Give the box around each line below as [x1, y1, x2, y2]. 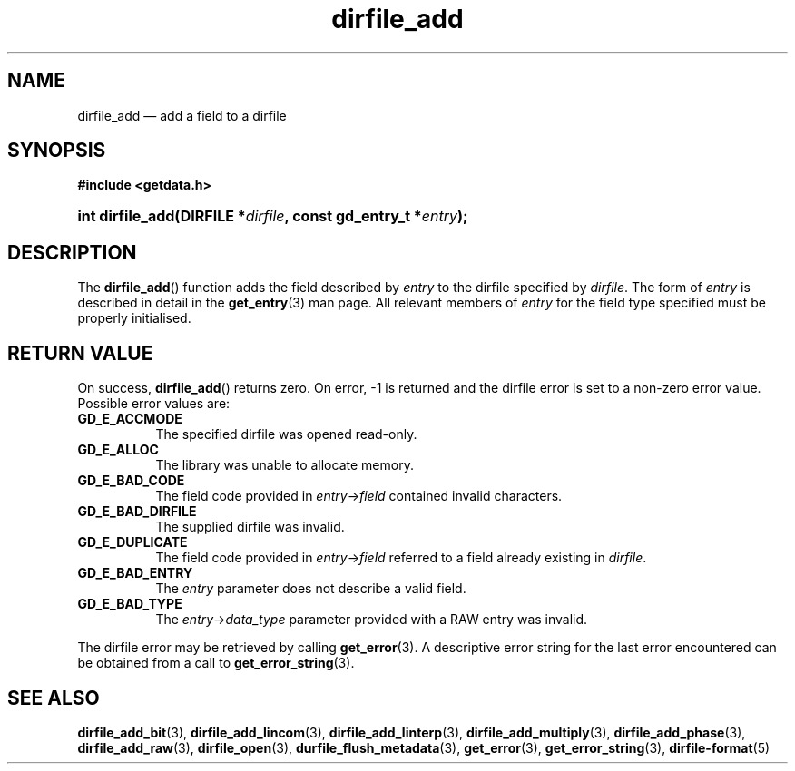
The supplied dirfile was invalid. [155, 519, 345, 535]
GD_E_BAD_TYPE [77, 596, 182, 612]
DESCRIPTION [7, 240, 137, 264]
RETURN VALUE [7, 341, 153, 365]
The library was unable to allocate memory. [155, 457, 414, 473]
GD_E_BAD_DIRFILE [77, 503, 197, 520]
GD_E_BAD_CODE [77, 473, 185, 489]
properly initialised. [77, 310, 191, 327]
